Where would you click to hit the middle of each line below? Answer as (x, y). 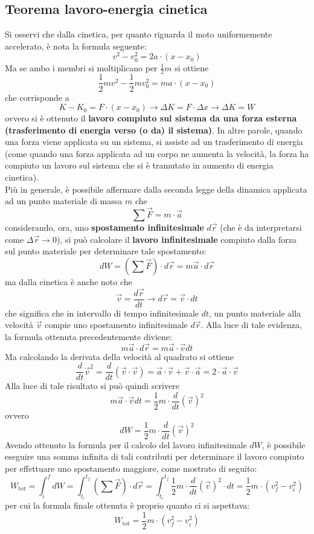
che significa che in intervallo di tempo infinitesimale (102, 313)
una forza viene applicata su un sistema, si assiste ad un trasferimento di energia (154, 142)
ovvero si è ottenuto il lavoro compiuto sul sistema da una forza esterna (151, 118)
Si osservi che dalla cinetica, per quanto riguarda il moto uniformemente (139, 34)
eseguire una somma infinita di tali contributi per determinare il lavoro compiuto (155, 456)
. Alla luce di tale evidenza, (251, 325)
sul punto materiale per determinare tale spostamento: (106, 251)
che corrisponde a (37, 97)
